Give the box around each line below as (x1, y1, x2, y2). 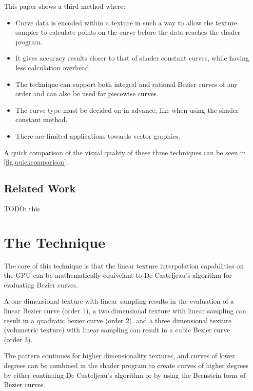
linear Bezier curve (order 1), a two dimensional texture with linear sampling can (4, 306, 246, 316)
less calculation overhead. (15, 62, 91, 72)
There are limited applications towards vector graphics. (15, 130, 180, 141)
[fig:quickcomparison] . (4, 157, 68, 167)
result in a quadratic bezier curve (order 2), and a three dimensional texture (4, 315, 232, 325)
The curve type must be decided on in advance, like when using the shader (15, 104, 239, 115)
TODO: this (4, 203, 40, 213)
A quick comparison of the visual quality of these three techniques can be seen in (4, 147, 246, 157)
